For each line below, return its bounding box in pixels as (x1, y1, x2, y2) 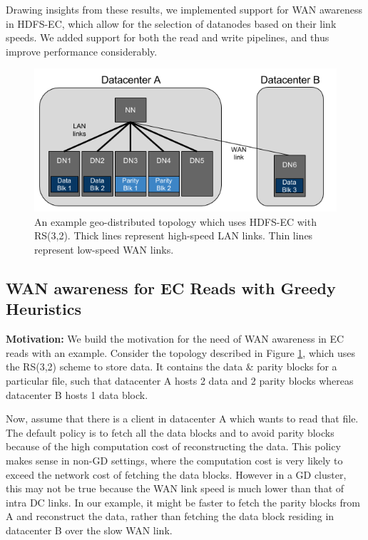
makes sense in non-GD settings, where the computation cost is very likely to (6, 453, 343, 468)
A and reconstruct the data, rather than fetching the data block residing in (6, 509, 334, 524)
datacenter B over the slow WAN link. (6, 522, 173, 537)
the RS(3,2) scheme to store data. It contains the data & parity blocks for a (6, 359, 337, 374)
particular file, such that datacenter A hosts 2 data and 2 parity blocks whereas (6, 373, 354, 388)
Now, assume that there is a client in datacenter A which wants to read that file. (6, 411, 359, 426)
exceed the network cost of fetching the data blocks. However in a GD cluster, (6, 467, 347, 482)
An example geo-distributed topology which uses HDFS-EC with (34, 214, 317, 229)
